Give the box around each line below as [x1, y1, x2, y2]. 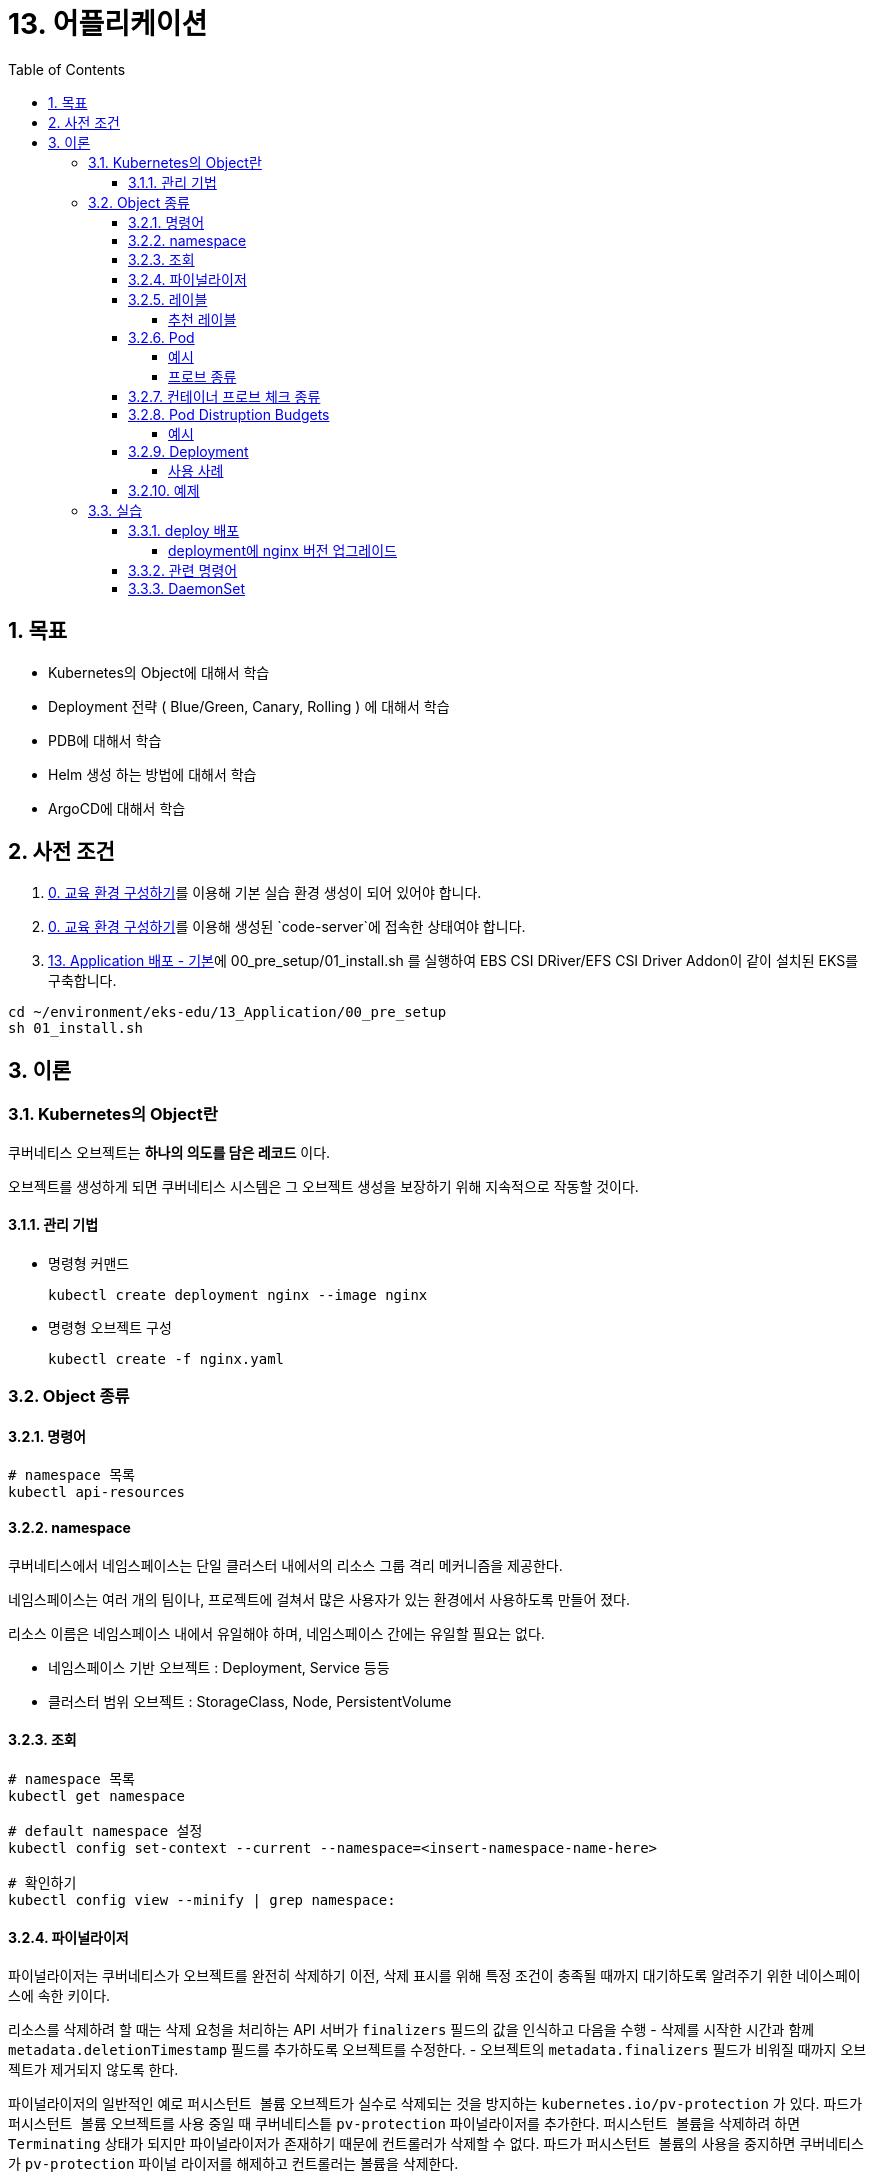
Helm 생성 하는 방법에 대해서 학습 [48, 765, 257, 783]
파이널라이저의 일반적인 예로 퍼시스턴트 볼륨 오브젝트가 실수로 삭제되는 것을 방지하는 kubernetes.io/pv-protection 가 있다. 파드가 [8, 2095, 863, 2113]
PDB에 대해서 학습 [48, 731, 162, 749]
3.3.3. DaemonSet [128, 579, 246, 597]
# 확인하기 [8, 1874, 77, 1891]
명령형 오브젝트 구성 [48, 1318, 172, 1336]
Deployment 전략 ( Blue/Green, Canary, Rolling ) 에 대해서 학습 [48, 697, 450, 715]
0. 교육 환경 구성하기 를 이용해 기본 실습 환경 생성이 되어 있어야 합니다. [48, 884, 482, 902]
